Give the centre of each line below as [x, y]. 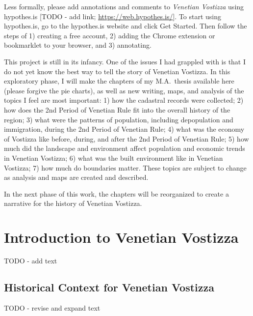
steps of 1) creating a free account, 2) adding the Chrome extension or [110, 35]
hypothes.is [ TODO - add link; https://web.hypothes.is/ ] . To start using [113, 16]
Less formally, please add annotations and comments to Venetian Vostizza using [124, 6]
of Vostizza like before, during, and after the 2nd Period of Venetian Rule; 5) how [126, 138]
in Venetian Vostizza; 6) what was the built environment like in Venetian [114, 158]
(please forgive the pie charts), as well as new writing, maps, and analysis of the [124, 90]
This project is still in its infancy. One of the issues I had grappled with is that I [125, 61]
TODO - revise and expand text [52, 307]
